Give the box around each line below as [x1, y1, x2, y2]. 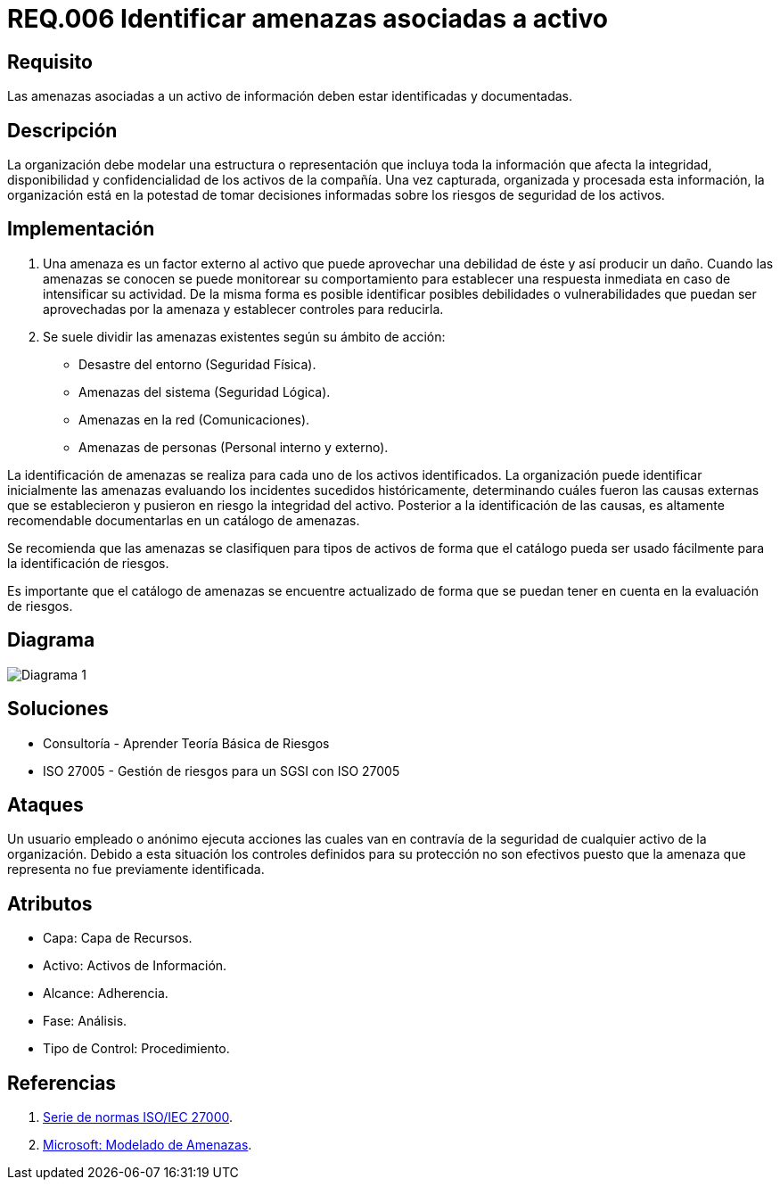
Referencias [7, 1071, 117, 1094]
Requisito [7, 50, 93, 73]
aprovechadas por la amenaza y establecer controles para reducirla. [43, 301, 444, 317]
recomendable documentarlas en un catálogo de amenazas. [7, 512, 360, 528]
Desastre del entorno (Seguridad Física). [78, 356, 316, 372]
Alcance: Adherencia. [43, 985, 168, 1002]
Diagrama [7, 629, 95, 652]
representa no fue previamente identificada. [7, 861, 265, 878]
